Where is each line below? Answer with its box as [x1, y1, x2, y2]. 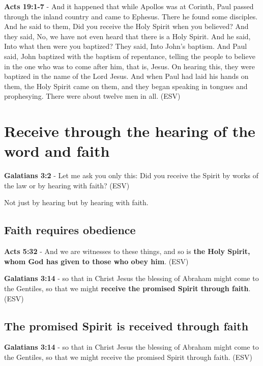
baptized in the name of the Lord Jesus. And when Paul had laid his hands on [4, 71, 249, 81]
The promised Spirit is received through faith [4, 318, 249, 333]
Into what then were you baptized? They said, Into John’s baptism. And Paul [4, 41, 247, 51]
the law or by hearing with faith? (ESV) [4, 180, 130, 190]
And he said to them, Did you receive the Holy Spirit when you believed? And [4, 21, 249, 32]
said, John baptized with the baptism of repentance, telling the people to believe [4, 50, 255, 61]
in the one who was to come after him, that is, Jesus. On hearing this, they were [4, 61, 255, 71]
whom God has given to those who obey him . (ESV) [4, 256, 189, 266]
